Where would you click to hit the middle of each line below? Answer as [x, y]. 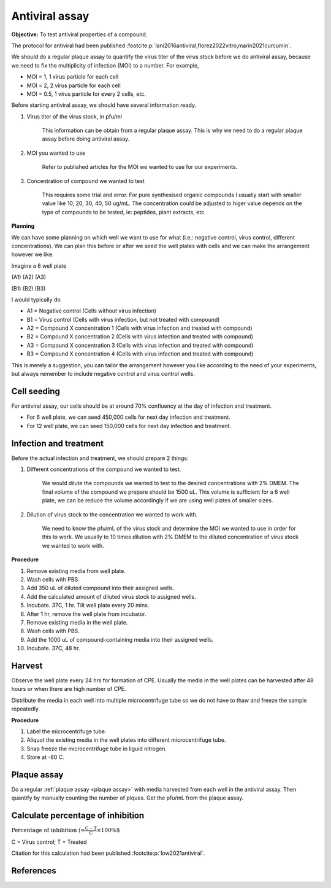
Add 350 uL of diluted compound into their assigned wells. [101, 588]
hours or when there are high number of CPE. [69, 689]
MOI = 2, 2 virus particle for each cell [74, 85]
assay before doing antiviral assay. [86, 139]
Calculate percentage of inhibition [78, 816]
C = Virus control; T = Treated [49, 842]
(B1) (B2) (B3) [29, 288]
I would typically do [36, 299]
